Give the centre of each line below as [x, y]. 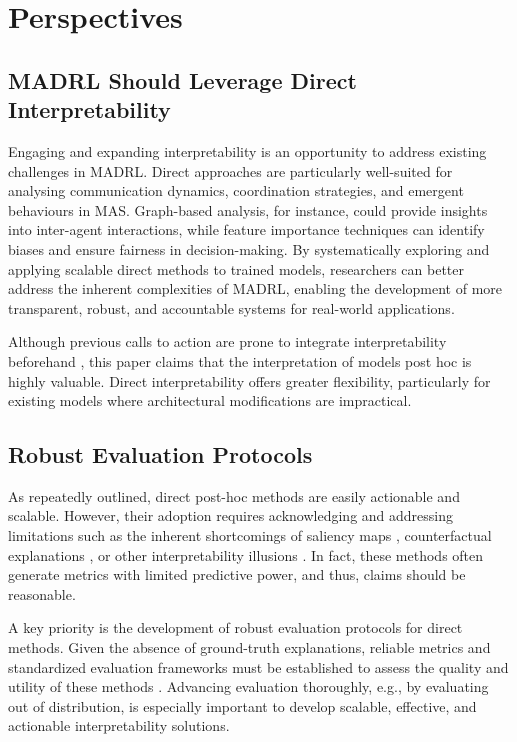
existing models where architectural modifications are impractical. [210, 400]
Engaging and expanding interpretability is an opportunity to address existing [247, 150]
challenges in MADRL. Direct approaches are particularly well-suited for [230, 170]
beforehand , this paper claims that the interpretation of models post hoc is [240, 360]
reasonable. [42, 593]
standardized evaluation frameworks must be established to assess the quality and [258, 666]
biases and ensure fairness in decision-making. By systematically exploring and [249, 248]
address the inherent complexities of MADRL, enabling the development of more [255, 288]
